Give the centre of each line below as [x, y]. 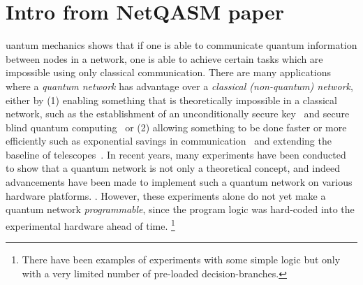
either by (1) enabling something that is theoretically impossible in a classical [171, 100]
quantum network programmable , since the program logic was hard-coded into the [180, 209]
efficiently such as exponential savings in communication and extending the [169, 141]
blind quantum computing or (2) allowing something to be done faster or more [176, 127]
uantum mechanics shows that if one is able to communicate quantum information [181, 45]
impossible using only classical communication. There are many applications [169, 72]
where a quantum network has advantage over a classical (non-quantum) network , [179, 86]
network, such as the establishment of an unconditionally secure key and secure [178, 114]
